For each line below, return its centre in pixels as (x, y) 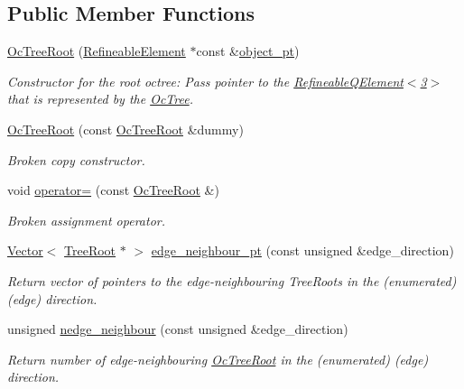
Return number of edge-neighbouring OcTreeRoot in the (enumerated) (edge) (218, 359)
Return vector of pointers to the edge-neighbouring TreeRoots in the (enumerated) (232, 280)
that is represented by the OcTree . (100, 99)
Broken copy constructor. (76, 159)
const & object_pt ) (248, 51)
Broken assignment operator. (86, 220)
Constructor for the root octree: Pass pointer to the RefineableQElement (205, 81)
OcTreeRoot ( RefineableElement (97, 51)
